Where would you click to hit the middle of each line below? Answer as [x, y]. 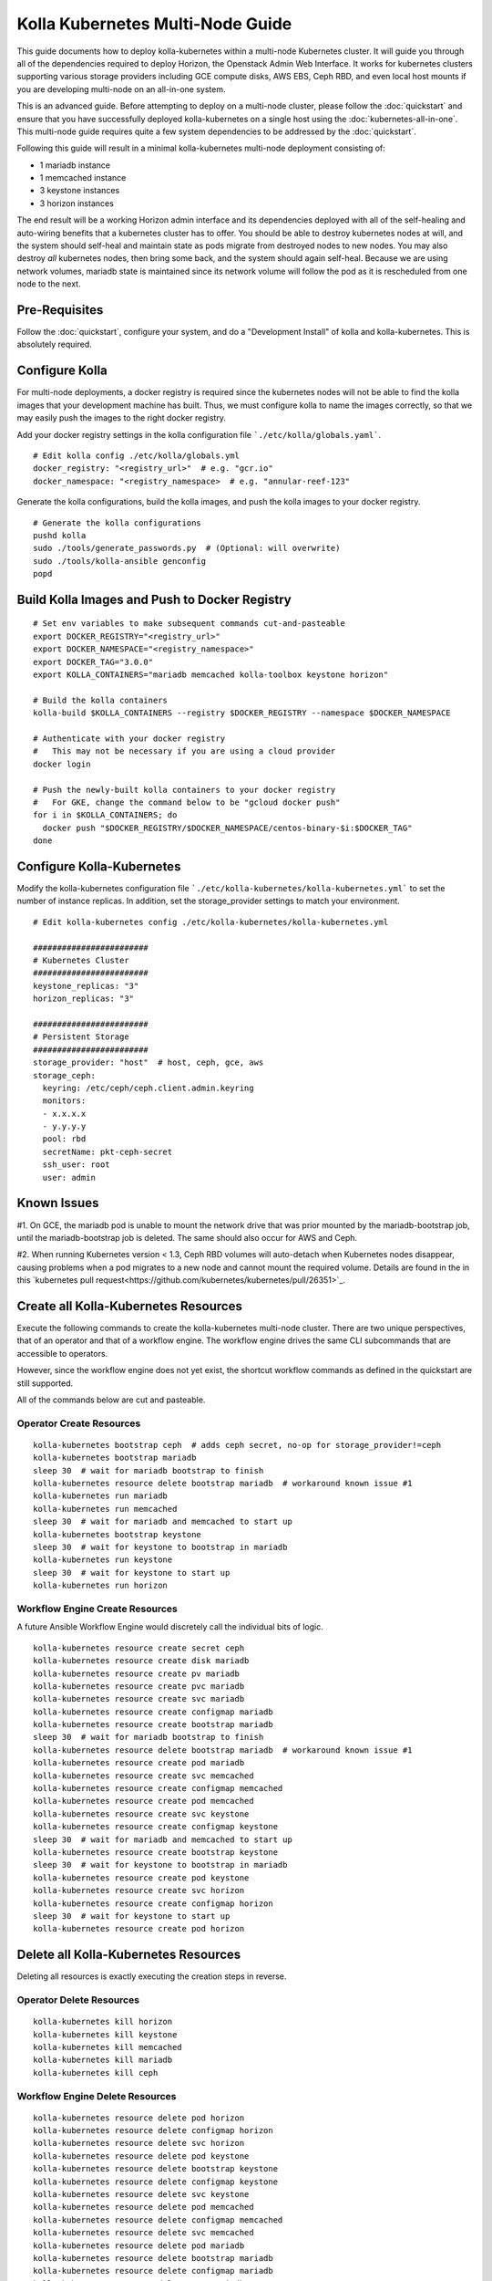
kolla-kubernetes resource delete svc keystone [141, 2195]
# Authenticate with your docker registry [129, 739]
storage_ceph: [64, 1075]
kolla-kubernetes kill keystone [105, 2034]
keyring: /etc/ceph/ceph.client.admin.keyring [148, 1088]
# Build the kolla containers [101, 700]
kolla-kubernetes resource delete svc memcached [143, 2233]
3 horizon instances [77, 203]
